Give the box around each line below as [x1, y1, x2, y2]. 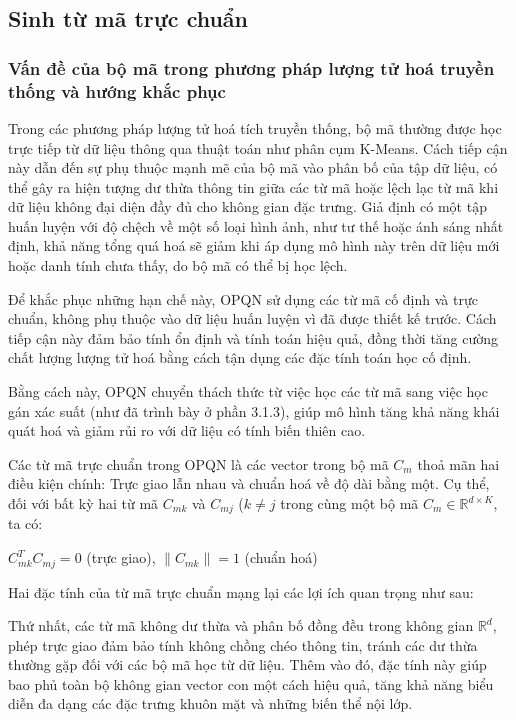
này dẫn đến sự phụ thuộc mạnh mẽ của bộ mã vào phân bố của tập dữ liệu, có [8, 157, 498, 178]
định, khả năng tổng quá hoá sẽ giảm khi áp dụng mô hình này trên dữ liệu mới [8, 235, 500, 256]
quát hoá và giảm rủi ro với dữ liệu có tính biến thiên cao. [8, 420, 366, 441]
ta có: [8, 513, 43, 534]
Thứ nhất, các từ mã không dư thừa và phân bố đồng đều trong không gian [8, 615, 474, 636]
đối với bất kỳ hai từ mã [8, 493, 159, 514]
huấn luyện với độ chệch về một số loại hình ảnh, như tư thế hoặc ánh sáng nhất [8, 215, 504, 236]
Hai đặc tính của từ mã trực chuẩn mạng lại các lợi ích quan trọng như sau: [8, 581, 474, 602]
